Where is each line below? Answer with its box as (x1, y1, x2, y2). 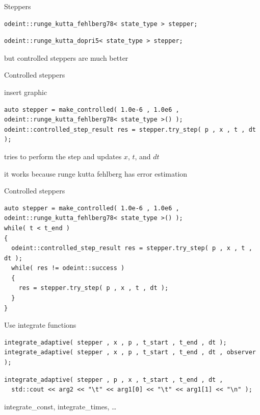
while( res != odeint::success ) (11, 264, 125, 272)
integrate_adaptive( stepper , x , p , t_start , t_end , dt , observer (4, 349, 256, 356)
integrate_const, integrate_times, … (4, 401, 117, 411)
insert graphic (4, 86, 47, 97)
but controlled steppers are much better (4, 52, 128, 63)
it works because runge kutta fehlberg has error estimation (4, 168, 188, 179)
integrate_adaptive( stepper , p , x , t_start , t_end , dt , (4, 376, 223, 383)
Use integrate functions (4, 320, 76, 330)
